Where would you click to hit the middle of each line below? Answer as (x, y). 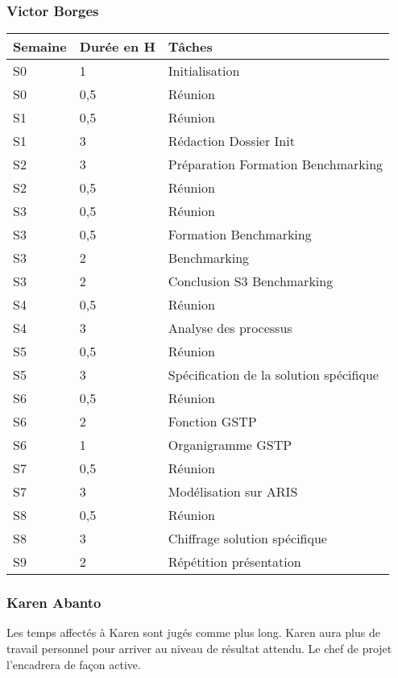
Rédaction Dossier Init (231, 141)
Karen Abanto (54, 603)
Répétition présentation (234, 562)
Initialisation (204, 71)
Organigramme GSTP (230, 445)
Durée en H (117, 47)
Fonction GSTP (212, 422)
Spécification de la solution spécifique (273, 375)
